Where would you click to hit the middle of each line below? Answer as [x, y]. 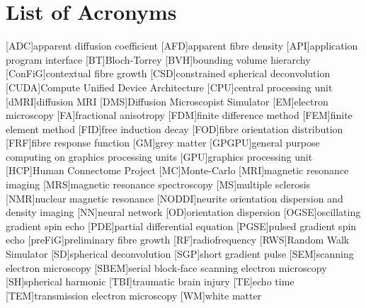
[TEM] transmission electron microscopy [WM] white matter [134, 295]
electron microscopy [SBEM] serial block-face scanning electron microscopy [166, 267]
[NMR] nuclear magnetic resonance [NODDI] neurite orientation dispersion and [175, 198]
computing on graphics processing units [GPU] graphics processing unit [159, 156]
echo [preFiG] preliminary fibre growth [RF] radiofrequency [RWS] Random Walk [178, 240]
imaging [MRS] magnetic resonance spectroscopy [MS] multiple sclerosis [158, 184]
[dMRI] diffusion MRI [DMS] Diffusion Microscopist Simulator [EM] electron [167, 101]
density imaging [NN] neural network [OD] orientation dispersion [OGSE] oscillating [183, 212]
